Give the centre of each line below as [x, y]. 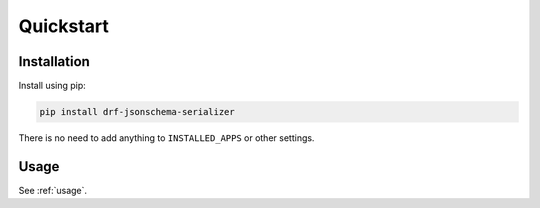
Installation [54, 61]
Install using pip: [52, 86]
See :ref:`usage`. [53, 190]
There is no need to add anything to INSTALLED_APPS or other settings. [166, 138]
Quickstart [64, 26]
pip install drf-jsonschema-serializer [137, 112]
